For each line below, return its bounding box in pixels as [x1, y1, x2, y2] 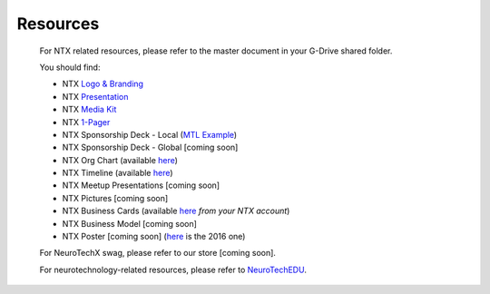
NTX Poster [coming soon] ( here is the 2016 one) [62, 231, 246, 242]
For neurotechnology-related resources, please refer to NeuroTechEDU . [39, 264, 308, 275]
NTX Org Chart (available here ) [62, 154, 179, 165]
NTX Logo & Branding [62, 78, 144, 90]
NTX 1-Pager [62, 116, 111, 127]
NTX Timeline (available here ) [62, 168, 173, 179]
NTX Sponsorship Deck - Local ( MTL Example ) [62, 129, 238, 140]
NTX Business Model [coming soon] [62, 218, 197, 229]
